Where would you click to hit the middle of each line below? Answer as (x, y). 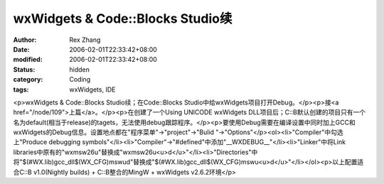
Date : (21, 49)
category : (28, 80)
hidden (80, 69)
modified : (28, 60)
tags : (21, 90)
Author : (25, 40)
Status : (24, 69)
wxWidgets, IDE (92, 90)
